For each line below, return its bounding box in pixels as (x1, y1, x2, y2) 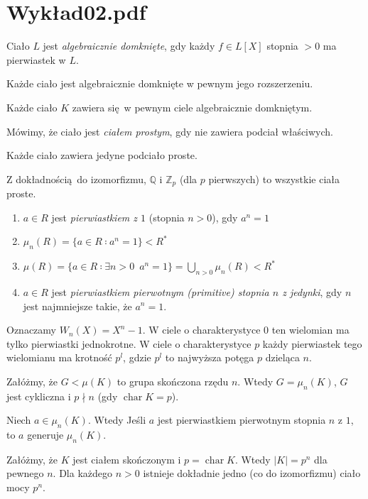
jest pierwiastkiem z (51, 209, 138, 224)
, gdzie (123, 350, 151, 365)
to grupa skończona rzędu (117, 373, 229, 388)
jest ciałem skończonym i (72, 451, 181, 466)
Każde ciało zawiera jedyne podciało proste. (6, 148, 197, 163)
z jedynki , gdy (282, 284, 342, 299)
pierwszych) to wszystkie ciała (208, 171, 340, 186)
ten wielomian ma (271, 322, 350, 337)
